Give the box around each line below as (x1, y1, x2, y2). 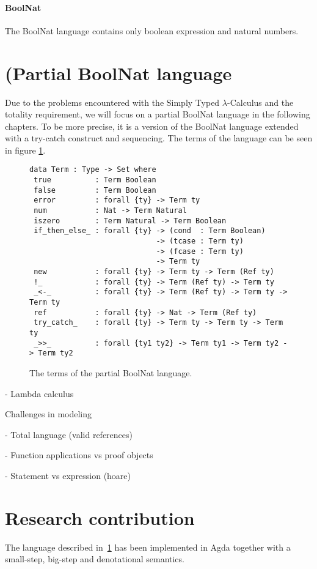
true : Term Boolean (34, 176, 156, 185)
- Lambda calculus (5, 387, 74, 400)
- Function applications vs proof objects (5, 448, 153, 461)
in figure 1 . (5, 143, 46, 156)
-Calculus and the (227, 95, 294, 108)
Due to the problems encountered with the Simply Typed (5, 95, 220, 108)
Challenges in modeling (5, 407, 92, 420)
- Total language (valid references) (5, 428, 133, 441)
